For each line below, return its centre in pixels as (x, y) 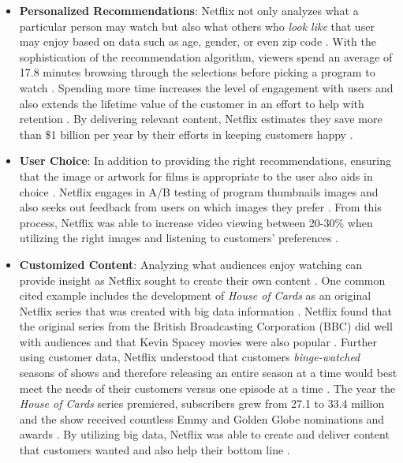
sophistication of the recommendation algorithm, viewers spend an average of (206, 56)
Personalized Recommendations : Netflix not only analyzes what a (189, 10)
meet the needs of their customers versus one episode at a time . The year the (207, 388)
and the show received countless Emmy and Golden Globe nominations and (202, 418)
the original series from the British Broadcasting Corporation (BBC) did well (206, 326)
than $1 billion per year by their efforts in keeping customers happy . (186, 134)
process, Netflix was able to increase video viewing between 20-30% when (196, 222)
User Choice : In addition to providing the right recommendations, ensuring (205, 161)
